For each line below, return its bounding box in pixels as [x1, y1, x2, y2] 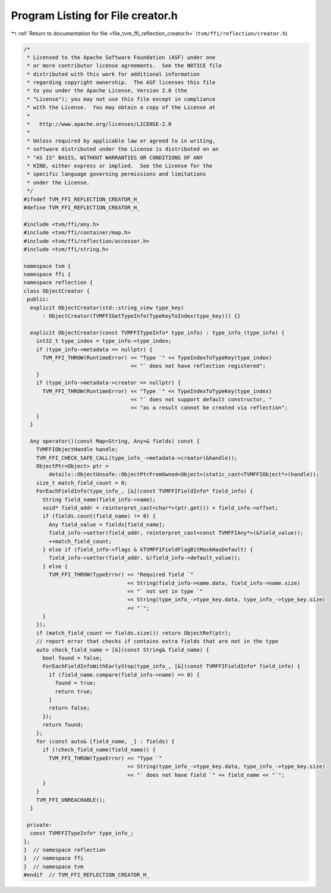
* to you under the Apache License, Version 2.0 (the [27, 87, 187, 94]
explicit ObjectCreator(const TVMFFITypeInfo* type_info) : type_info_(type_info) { [30, 329, 285, 336]
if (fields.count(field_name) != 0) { [42, 513, 156, 520]
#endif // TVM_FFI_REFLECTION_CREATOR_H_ [23, 872, 150, 879]
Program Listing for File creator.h [11, 9, 178, 22]
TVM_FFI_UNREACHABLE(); [36, 796, 106, 803]
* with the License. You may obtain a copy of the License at [27, 104, 216, 111]
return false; [48, 705, 90, 712]
